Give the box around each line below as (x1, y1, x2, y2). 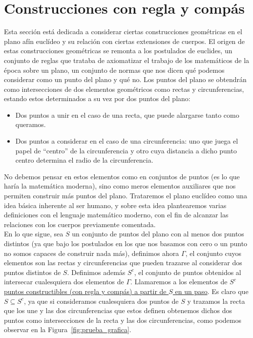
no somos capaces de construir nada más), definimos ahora (4, 248, 179, 258)
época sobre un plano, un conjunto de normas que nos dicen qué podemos (4, 64, 225, 75)
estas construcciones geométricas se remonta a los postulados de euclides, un (4, 45, 232, 56)
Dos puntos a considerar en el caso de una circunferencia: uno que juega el (15, 136, 238, 146)
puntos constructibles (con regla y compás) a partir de (4, 286, 167, 296)
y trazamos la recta (187, 296, 245, 306)
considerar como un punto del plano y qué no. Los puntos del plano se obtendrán (4, 74, 247, 84)
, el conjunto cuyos (185, 248, 242, 258)
